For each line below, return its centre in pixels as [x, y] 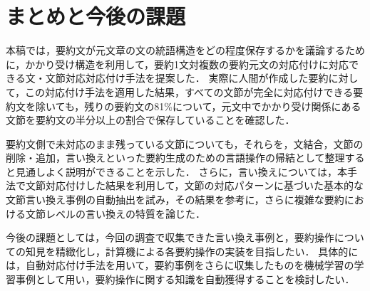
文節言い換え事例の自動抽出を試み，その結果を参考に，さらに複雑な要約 [175, 200]
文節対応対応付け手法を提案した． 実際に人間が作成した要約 [187, 78]
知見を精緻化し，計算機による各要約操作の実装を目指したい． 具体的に [192, 251]
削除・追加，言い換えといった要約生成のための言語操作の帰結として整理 [175, 158]
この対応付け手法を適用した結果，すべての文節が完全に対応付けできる [189, 91]
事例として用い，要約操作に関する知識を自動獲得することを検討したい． [185, 279]
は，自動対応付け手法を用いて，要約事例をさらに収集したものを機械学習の [180, 265]
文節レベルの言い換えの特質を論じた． [115, 213]
